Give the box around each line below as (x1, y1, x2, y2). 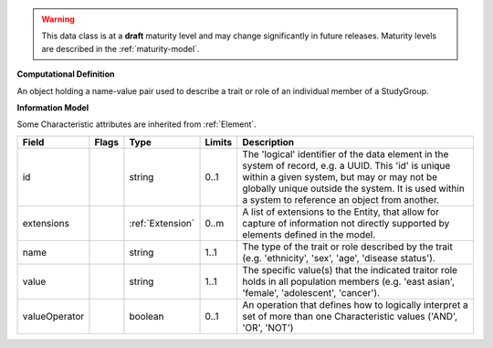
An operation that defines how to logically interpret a (242, 298, 469, 311)
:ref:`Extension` (129, 216, 195, 229)
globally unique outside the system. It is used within (242, 182, 465, 195)
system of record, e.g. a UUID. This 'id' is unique (242, 159, 451, 172)
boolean (129, 310, 164, 322)
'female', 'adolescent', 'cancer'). (242, 286, 381, 299)
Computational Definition (16, 69, 115, 79)
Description (242, 135, 295, 148)
